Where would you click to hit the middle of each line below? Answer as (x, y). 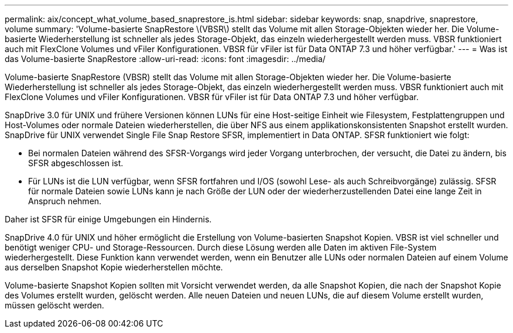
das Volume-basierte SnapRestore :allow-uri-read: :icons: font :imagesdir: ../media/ (165, 59)
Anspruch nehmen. (65, 201)
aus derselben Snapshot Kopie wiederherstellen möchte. (114, 267)
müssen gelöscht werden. (54, 305)
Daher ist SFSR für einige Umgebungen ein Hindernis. (108, 219)
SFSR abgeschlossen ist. (76, 163)
